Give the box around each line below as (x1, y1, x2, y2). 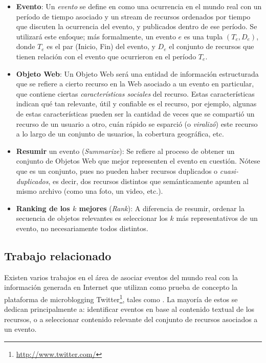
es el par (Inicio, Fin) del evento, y (47, 41, 156, 52)
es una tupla (184, 31, 223, 41)
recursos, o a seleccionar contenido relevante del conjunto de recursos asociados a (4, 313, 258, 324)
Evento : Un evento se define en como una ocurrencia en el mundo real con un (16, 1, 262, 11)
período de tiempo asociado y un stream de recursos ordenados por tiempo (16, 11, 251, 21)
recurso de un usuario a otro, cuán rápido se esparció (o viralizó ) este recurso (16, 118, 258, 129)
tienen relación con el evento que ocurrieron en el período (16, 51, 196, 61)
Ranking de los (16, 202, 70, 213)
